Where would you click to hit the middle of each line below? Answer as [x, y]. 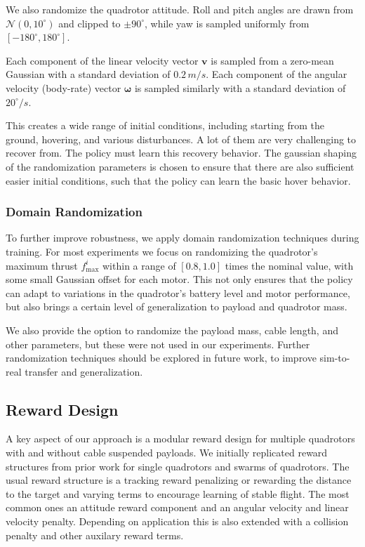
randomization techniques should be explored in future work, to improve [161, 358]
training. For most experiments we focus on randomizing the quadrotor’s [162, 251]
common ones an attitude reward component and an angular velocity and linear [177, 507]
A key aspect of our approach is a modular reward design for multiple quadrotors [180, 439]
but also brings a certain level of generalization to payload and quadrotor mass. [177, 307]
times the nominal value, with [289, 265]
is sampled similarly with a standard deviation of [240, 87]
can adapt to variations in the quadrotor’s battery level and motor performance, [178, 292]
